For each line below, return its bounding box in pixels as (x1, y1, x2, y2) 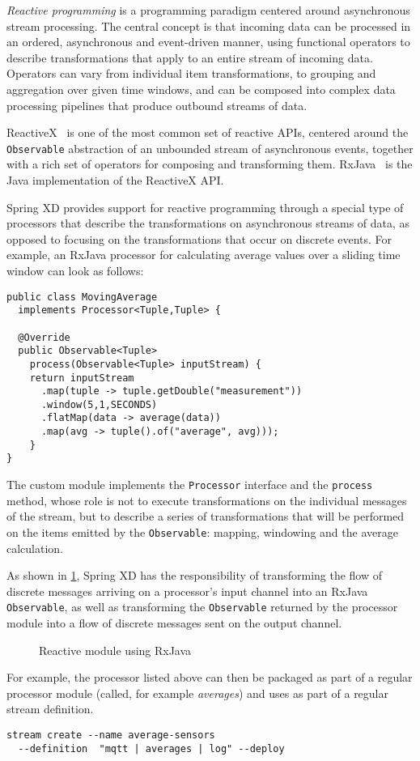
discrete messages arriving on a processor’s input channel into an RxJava (6, 582, 368, 599)
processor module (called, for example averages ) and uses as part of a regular (6, 684, 389, 701)
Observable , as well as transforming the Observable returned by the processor (6, 598, 398, 615)
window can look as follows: (6, 261, 144, 278)
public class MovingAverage (6, 291, 158, 303)
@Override (18, 331, 70, 343)
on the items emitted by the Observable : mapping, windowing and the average (6, 523, 398, 540)
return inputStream (29, 372, 134, 384)
